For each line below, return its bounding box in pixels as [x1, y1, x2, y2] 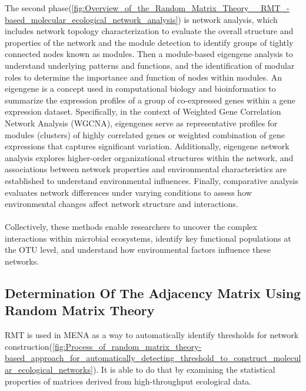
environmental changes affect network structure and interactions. [5, 198, 238, 210]
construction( [5, 340, 53, 352]
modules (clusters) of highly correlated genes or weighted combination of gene [5, 128, 285, 141]
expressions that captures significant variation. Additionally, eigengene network [5, 140, 290, 152]
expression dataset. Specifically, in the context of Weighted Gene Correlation [5, 105, 281, 118]
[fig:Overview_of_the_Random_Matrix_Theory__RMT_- [71, 2, 290, 14]
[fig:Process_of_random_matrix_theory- [52, 340, 202, 352]
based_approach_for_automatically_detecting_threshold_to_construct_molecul [5, 352, 301, 364]
